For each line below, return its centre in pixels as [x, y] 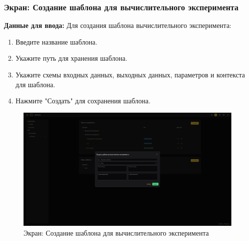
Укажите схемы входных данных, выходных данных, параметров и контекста [130, 74]
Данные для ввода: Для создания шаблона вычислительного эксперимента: [118, 25]
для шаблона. [35, 84]
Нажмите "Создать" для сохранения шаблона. [83, 101]
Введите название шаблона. [56, 41]
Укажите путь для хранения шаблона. [71, 58]
